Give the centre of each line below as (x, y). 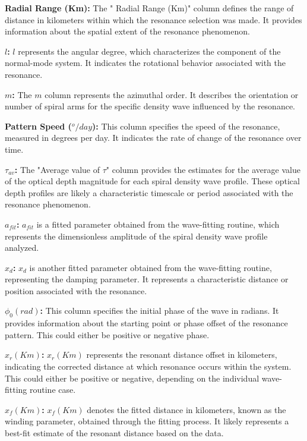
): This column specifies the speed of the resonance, (186, 126)
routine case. (53, 390)
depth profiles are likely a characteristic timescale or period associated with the (149, 192)
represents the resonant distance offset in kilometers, (182, 355)
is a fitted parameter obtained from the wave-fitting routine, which (158, 224)
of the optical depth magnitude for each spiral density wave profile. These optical (152, 181)
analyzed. (22, 248)
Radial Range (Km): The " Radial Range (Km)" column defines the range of (149, 8)
